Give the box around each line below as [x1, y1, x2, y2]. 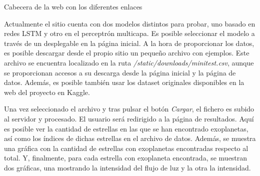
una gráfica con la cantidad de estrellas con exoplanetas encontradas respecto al [4, 142, 248, 153]
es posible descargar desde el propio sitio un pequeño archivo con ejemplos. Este [4, 47, 249, 58]
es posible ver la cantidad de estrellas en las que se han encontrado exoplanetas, [4, 123, 248, 133]
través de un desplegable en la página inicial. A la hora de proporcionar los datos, [4, 37, 254, 48]
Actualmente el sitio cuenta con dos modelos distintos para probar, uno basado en [4, 18, 255, 28]
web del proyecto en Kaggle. [4, 86, 90, 97]
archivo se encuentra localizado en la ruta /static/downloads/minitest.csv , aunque [4, 57, 254, 67]
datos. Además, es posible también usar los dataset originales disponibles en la [4, 77, 244, 87]
